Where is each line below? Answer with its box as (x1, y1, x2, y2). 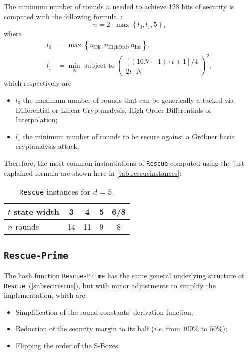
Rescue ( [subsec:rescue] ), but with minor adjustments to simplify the (4, 280, 216, 290)
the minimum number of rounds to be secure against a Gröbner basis (23, 131, 235, 141)
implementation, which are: (4, 290, 87, 300)
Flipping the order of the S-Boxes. (15, 340, 120, 351)
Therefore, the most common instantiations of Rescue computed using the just (4, 157, 245, 168)
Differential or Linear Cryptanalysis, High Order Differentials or (15, 104, 212, 115)
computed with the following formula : (4, 11, 123, 21)
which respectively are (4, 78, 72, 88)
